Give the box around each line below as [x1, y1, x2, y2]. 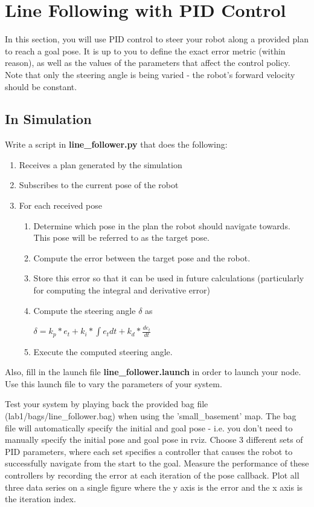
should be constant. [5, 80, 77, 93]
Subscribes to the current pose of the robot [19, 178, 179, 191]
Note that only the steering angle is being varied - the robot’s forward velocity [5, 68, 295, 80]
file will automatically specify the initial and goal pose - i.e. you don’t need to [5, 421, 293, 434]
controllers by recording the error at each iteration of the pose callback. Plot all [5, 469, 300, 482]
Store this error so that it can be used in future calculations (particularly [33, 272, 304, 284]
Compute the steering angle [33, 304, 136, 316]
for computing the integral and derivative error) [33, 284, 210, 296]
